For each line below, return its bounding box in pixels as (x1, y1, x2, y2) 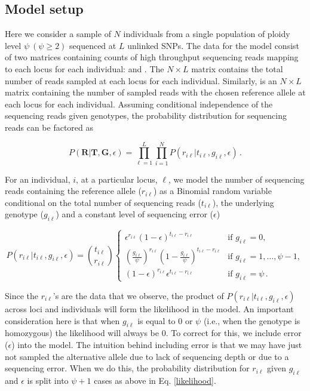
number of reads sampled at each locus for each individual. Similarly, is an (5, 74, 277, 87)
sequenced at (69, 39, 116, 51)
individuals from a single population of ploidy (123, 27, 290, 40)
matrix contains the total (191, 62, 283, 75)
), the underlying (212, 196, 274, 208)
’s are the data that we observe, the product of (53, 289, 224, 301)
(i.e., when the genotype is (203, 314, 300, 327)
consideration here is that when (5, 314, 120, 327)
